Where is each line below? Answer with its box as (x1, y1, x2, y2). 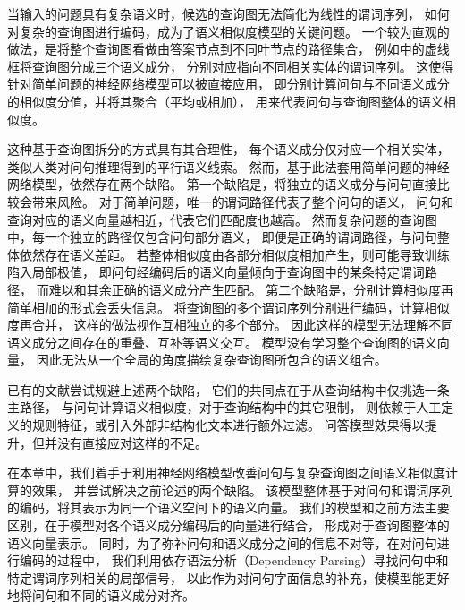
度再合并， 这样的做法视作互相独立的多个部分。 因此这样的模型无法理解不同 (7, 315, 454, 334)
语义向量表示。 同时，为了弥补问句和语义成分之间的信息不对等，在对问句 (7, 533, 437, 552)
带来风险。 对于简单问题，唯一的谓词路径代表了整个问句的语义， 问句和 (31, 192, 454, 210)
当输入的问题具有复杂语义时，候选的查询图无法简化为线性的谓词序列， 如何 (7, 4, 450, 22)
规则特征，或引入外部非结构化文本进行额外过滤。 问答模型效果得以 (31, 416, 425, 434)
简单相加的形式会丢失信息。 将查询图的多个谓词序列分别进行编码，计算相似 (7, 297, 450, 316)
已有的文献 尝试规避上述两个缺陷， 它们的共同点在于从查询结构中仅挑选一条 (7, 380, 450, 399)
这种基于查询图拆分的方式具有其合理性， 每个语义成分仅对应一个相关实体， (7, 140, 450, 159)
